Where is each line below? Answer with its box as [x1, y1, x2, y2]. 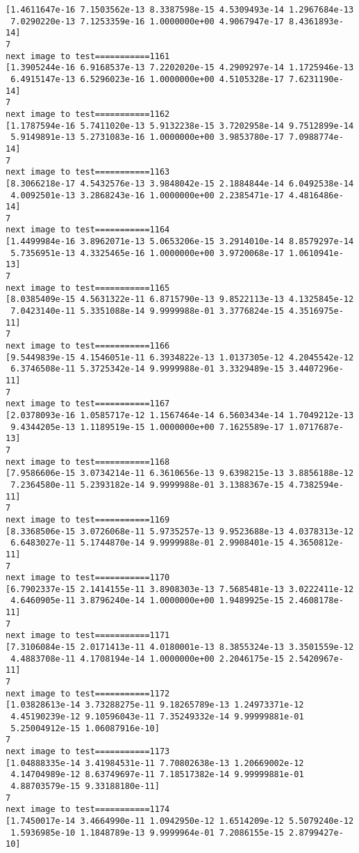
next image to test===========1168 [6, 456, 170, 467]
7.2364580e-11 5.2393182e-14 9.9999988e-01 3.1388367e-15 [10, 479, 284, 490]
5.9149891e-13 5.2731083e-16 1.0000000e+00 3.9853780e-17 [10, 132, 284, 143]
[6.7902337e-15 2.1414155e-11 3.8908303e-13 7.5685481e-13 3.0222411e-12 [6, 584, 354, 594]
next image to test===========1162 [6, 109, 170, 119]
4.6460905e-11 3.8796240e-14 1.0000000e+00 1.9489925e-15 [10, 596, 284, 606]
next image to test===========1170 [6, 573, 170, 583]
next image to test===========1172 [6, 688, 170, 699]
